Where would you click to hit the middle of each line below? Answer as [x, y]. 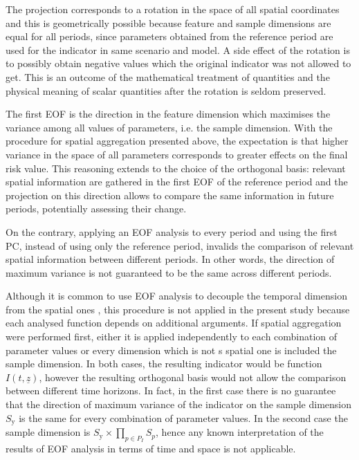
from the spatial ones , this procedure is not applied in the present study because [178, 309]
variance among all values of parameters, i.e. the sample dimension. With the [169, 127]
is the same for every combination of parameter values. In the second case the [183, 417]
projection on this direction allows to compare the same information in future [170, 195]
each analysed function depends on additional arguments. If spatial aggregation [174, 323]
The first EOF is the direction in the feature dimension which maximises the [168, 114]
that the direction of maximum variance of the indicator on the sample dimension [178, 404]
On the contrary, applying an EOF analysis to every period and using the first [172, 231]
